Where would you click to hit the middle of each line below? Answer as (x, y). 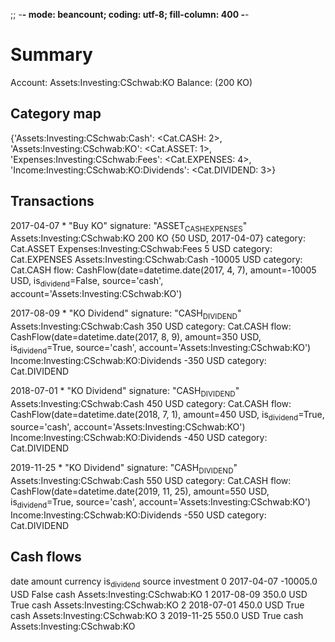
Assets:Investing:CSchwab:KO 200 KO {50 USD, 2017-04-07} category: (158, 238)
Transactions (52, 201)
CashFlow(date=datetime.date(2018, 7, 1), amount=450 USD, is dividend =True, (167, 415)
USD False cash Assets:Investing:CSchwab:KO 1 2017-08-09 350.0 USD (159, 594)
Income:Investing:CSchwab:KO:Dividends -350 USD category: (138, 360)
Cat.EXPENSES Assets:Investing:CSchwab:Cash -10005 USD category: (156, 260)
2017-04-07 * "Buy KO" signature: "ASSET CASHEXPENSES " (129, 226)
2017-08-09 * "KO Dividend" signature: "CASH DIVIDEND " (126, 314)
